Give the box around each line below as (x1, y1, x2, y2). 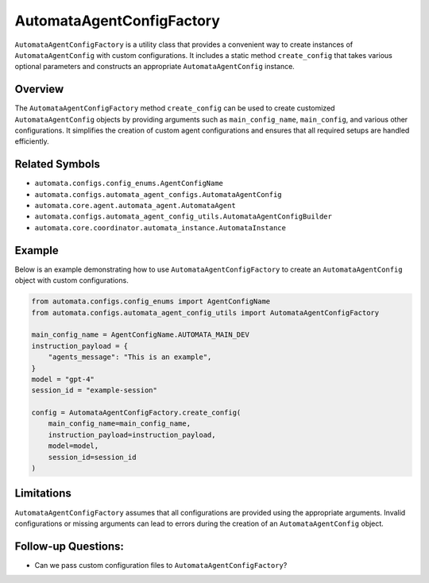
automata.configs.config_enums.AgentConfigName (34, 179, 224, 188)
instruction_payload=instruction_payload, (48, 430, 216, 439)
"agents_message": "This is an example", (48, 353, 212, 361)
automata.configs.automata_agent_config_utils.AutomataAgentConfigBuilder (34, 212, 333, 222)
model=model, (48, 442, 99, 450)
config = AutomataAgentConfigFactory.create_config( (31, 408, 242, 417)
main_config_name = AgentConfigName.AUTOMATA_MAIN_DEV (31, 330, 249, 339)
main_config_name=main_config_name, (48, 419, 191, 428)
